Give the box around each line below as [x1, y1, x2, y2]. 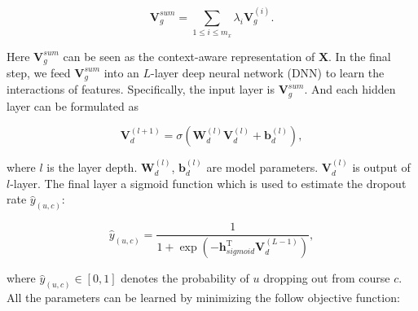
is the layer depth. [46, 159, 138, 176]
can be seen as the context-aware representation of [63, 47, 315, 64]
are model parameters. [206, 159, 319, 176]
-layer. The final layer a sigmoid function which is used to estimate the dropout [10, 174, 407, 191]
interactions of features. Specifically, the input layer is [7, 81, 275, 98]
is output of [352, 159, 411, 176]
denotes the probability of [121, 269, 249, 287]
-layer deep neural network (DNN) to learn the [151, 64, 385, 81]
